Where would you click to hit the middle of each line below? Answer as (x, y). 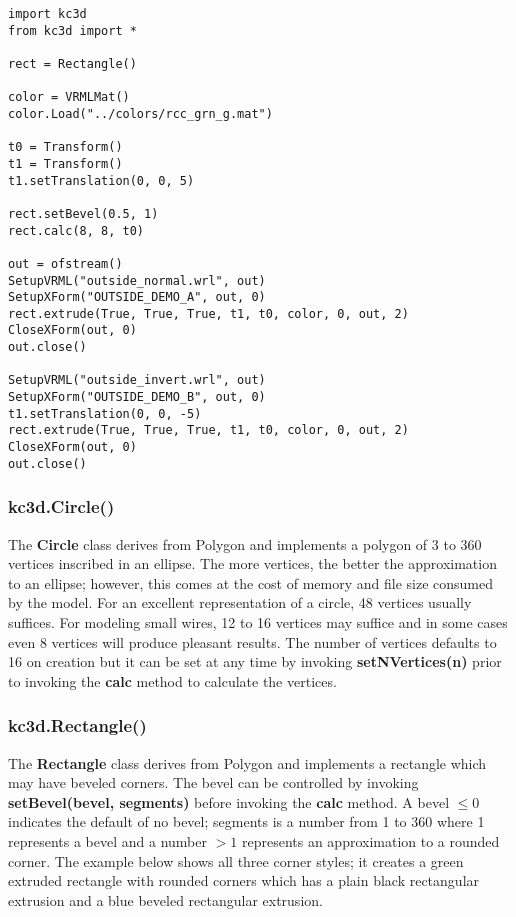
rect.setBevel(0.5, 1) (83, 213)
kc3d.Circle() (61, 506)
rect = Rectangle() (72, 63)
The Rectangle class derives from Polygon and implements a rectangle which (247, 762)
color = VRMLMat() (69, 97)
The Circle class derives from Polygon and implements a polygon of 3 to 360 (245, 543)
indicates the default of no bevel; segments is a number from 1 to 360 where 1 (246, 821)
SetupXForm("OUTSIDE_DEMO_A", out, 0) (137, 297)
